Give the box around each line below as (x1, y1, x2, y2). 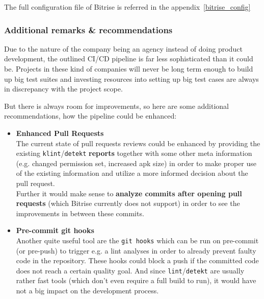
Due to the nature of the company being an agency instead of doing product (4, 43, 243, 54)
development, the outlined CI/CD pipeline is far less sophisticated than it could (4, 53, 253, 64)
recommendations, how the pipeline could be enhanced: (4, 110, 177, 121)
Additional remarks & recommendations (4, 23, 173, 36)
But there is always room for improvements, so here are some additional (4, 100, 229, 111)
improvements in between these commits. (16, 208, 144, 218)
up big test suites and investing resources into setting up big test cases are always (4, 73, 259, 84)
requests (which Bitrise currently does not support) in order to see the (16, 198, 240, 209)
